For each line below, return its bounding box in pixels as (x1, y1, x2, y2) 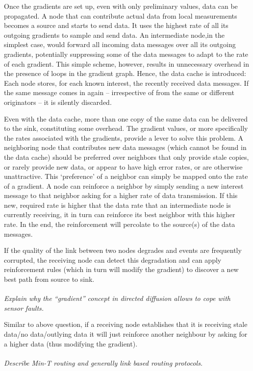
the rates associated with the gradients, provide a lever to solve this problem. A (4, 132, 243, 143)
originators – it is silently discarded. (4, 97, 112, 107)
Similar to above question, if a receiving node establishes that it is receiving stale (4, 319, 248, 329)
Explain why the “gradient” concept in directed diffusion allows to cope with (4, 293, 230, 303)
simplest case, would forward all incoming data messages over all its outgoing (4, 39, 236, 49)
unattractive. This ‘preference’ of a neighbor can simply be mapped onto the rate (4, 171, 248, 181)
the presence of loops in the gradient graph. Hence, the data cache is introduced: (4, 68, 246, 78)
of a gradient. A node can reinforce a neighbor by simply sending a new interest (4, 180, 244, 191)
